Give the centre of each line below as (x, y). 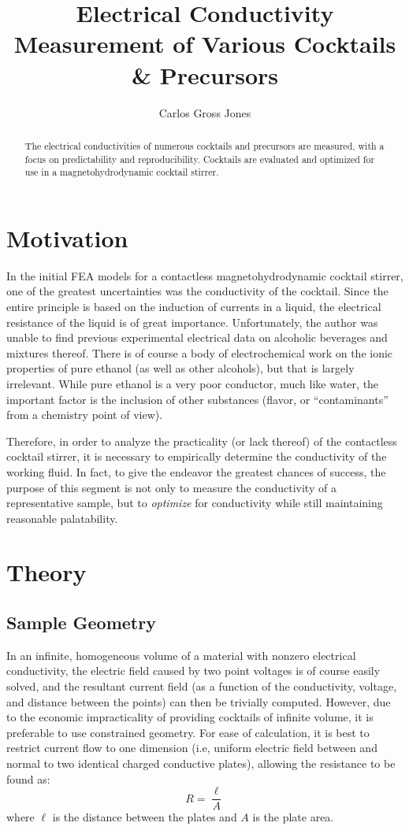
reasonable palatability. (62, 518)
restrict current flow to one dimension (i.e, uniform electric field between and (192, 748)
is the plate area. (293, 817)
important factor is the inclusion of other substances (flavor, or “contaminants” (197, 399)
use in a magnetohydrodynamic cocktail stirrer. (122, 172)
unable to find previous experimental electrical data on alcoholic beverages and (197, 337)
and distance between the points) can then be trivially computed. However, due (199, 701)
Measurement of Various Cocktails (205, 44)
